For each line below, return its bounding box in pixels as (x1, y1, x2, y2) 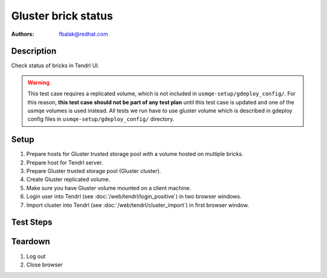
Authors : (11, 30, 35, 38)
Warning (27, 79, 50, 86)
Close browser (26, 261, 63, 268)
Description (11, 46, 57, 56)
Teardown (11, 237, 51, 247)
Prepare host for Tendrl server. (26, 158, 103, 166)
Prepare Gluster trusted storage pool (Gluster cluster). (26, 168, 162, 175)
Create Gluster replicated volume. (26, 176, 111, 183)
